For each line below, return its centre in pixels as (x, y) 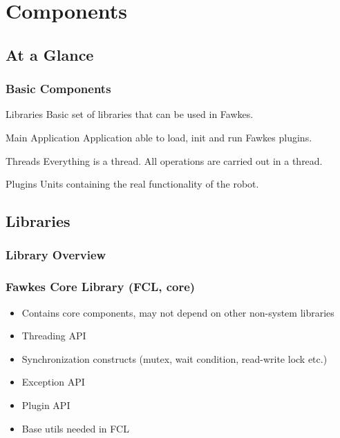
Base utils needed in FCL (75, 428)
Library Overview (56, 255)
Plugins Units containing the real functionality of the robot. (132, 184)
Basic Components (58, 89)
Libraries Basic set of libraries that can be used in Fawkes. (130, 114)
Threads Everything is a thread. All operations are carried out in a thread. (164, 160)
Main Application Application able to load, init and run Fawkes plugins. (159, 137)
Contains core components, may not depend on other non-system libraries (178, 312)
